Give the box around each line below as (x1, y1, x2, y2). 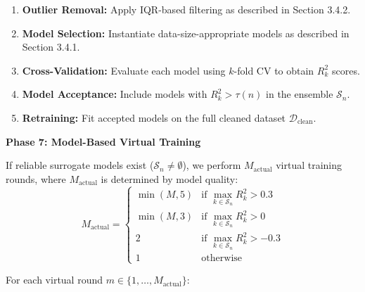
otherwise (201, 253, 243, 264)
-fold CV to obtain (233, 63, 314, 77)
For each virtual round (6, 272, 103, 287)
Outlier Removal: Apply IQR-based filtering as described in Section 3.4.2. (22, 2, 351, 16)
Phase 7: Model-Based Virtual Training (6, 134, 201, 148)
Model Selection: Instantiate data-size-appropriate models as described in (22, 25, 350, 40)
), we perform (182, 158, 241, 172)
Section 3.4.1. (22, 39, 80, 54)
